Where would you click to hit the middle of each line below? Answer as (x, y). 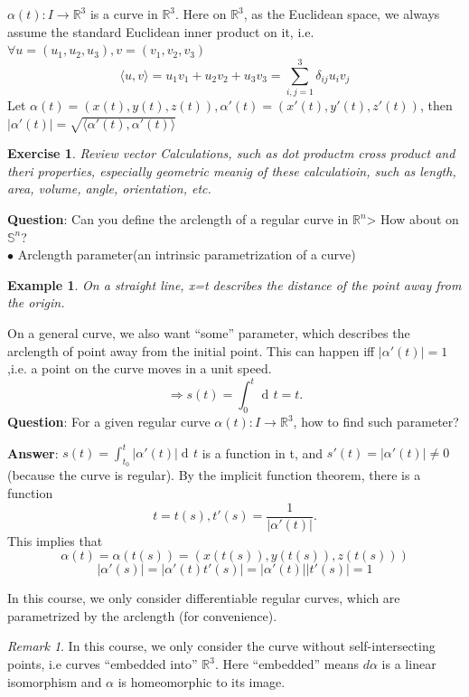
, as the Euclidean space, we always (342, 14)
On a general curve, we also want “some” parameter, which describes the (209, 333)
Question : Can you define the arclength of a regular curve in (178, 219)
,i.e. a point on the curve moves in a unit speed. (140, 368)
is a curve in (124, 14)
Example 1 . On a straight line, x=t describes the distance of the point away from (234, 284)
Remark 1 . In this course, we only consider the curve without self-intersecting (221, 646)
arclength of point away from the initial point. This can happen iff (191, 350)
